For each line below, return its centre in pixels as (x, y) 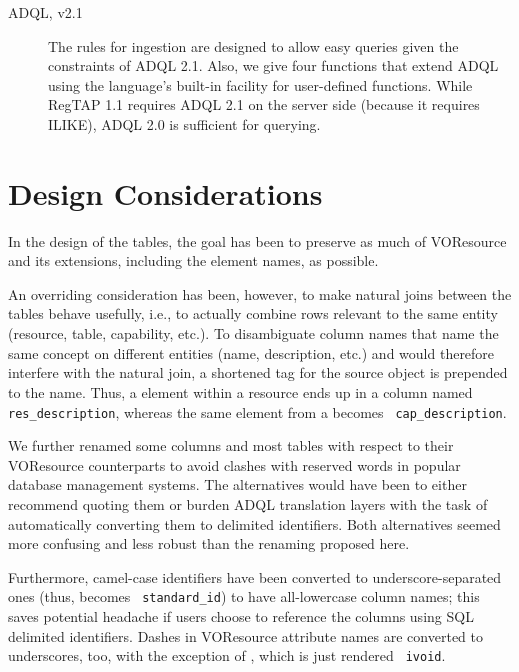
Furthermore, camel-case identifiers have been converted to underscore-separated (255, 576)
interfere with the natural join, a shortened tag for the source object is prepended (258, 372)
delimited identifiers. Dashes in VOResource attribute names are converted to (245, 635)
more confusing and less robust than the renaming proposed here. (209, 543)
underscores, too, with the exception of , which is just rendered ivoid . (227, 655)
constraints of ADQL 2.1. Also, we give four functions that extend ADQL (273, 65)
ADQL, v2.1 (45, 12)
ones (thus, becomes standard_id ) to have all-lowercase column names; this (244, 596)
